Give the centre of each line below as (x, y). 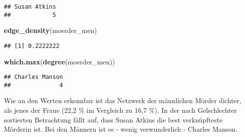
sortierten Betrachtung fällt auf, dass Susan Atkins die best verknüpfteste (113, 119)
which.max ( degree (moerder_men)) (59, 61)
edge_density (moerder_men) (50, 30)
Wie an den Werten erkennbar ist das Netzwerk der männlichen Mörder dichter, (123, 100)
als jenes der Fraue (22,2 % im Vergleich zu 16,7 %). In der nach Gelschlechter (121, 110)
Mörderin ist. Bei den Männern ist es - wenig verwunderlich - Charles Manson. (121, 129)
